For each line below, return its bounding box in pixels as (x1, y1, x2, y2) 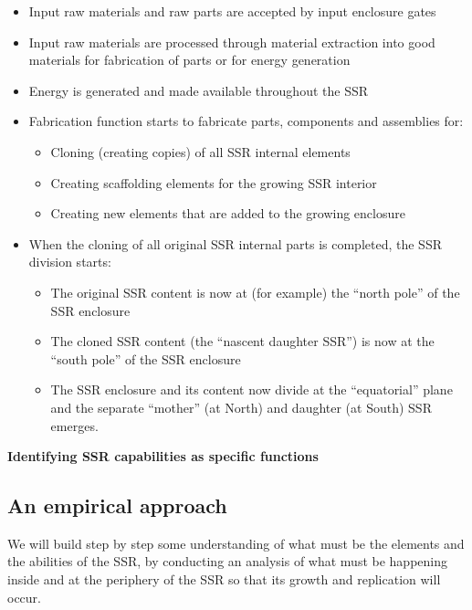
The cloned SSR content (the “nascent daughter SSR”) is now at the (50, 331, 435, 351)
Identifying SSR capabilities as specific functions (7, 447, 319, 466)
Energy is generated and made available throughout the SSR (28, 80, 369, 100)
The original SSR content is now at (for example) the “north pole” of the (50, 282, 460, 301)
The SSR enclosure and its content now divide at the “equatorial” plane (50, 380, 453, 399)
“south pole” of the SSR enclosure (50, 349, 241, 368)
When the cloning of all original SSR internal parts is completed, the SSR (28, 234, 442, 253)
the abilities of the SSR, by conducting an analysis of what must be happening (7, 552, 447, 571)
